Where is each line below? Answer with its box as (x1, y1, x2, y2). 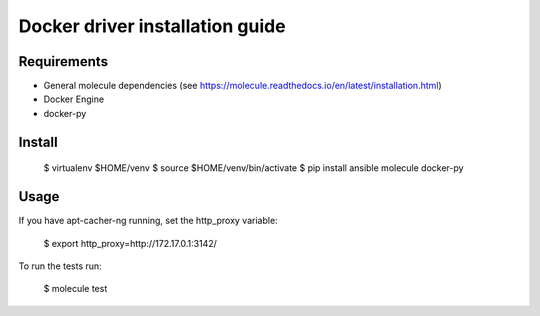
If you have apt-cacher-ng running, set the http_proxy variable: (18, 215, 279, 227)
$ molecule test (43, 283, 108, 295)
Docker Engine (43, 93, 105, 105)
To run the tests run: (18, 260, 102, 272)
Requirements (18, 53, 109, 70)
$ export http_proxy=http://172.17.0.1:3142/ (43, 237, 217, 249)
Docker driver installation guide (18, 15, 286, 37)
